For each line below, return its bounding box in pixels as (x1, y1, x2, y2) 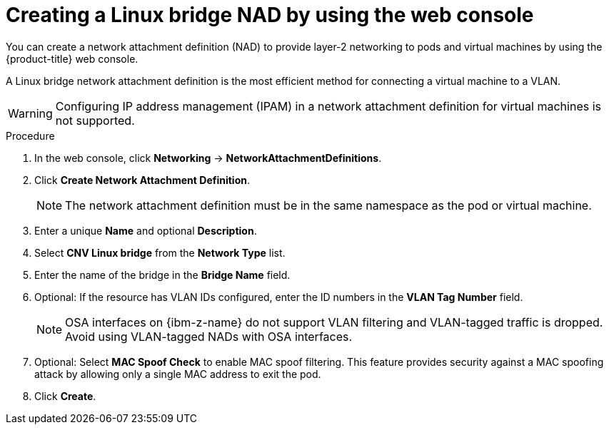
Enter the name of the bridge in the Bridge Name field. (34, 268, 291, 281)
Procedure (6, 129, 55, 142)
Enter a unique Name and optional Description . (34, 224, 257, 237)
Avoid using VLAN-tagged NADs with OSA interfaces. (65, 329, 353, 344)
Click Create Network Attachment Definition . (34, 173, 250, 186)
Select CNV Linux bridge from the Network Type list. (34, 246, 286, 259)
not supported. (55, 113, 135, 128)
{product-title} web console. (6, 52, 139, 65)
